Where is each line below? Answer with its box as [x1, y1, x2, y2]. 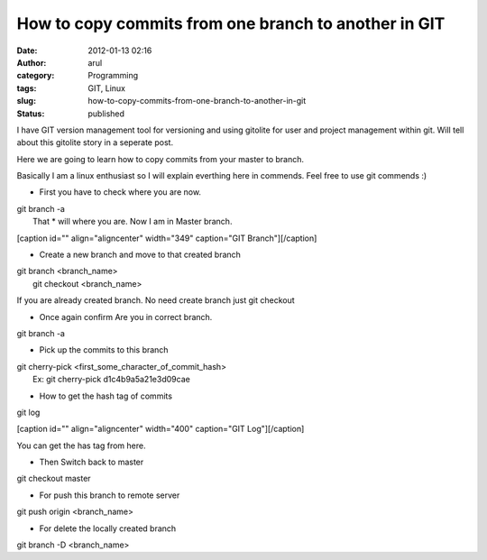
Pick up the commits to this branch [39, 344, 169, 355]
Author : [16, 57, 47, 68]
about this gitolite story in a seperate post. [16, 137, 174, 148]
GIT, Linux [87, 82, 126, 94]
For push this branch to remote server [39, 490, 180, 500]
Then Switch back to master [39, 456, 144, 468]
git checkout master [16, 473, 91, 484]
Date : [16, 45, 38, 56]
